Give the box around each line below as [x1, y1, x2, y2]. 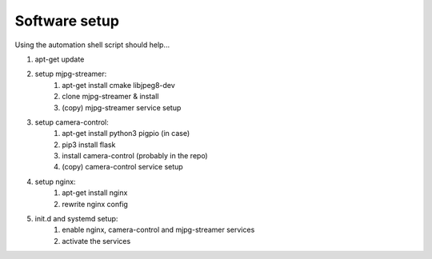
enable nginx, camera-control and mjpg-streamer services [62, 225, 255, 235]
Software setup [14, 12, 120, 30]
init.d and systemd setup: [34, 214, 118, 224]
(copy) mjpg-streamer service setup [62, 102, 182, 112]
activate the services [62, 236, 131, 245]
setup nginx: [34, 177, 76, 186]
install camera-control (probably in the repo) [62, 151, 208, 161]
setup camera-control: [34, 117, 110, 127]
